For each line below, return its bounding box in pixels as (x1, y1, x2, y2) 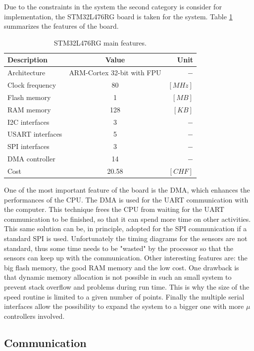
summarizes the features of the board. (4, 21, 119, 31)
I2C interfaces (7, 116, 50, 127)
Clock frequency (7, 80, 56, 90)
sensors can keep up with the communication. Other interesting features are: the (4, 252, 248, 263)
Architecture (7, 67, 46, 78)
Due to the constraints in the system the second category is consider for (4, 1, 222, 11)
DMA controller (7, 153, 55, 164)
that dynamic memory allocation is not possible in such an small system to (4, 272, 232, 282)
